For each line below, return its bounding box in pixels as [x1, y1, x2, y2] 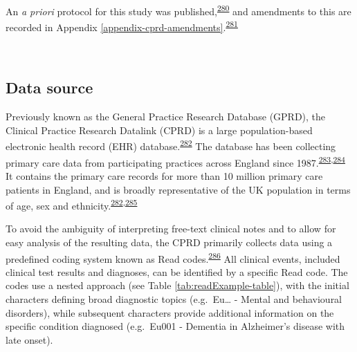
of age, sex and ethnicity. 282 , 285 [6, 196, 138, 212]
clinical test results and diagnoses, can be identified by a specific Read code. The [6, 264, 348, 279]
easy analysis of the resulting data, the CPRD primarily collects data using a [6, 235, 333, 250]
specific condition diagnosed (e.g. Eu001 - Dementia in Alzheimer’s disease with [6, 319, 345, 333]
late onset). [6, 332, 53, 346]
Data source [6, 77, 93, 98]
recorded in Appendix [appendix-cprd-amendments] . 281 [6, 18, 238, 34]
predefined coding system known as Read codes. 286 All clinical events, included [6, 249, 340, 266]
